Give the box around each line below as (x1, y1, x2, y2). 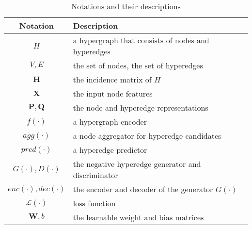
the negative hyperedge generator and (73, 158, 201, 169)
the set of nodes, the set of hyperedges (73, 60, 203, 71)
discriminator (73, 169, 118, 180)
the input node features (73, 88, 153, 99)
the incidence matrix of (73, 74, 152, 85)
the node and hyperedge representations (73, 102, 208, 113)
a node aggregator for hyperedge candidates (73, 130, 221, 141)
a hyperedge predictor (73, 144, 147, 155)
